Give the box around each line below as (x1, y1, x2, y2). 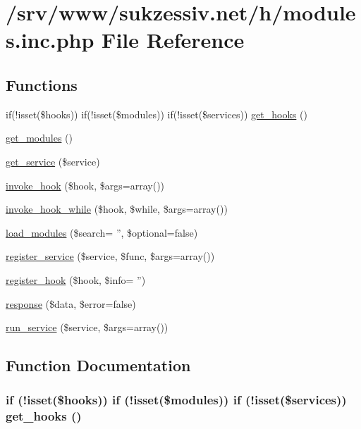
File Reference (102, 25, 245, 54)
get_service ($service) (6, 154, 100, 168)
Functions (6, 73, 78, 95)
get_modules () (6, 130, 73, 145)
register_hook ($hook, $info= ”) (6, 272, 146, 287)
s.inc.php (6, 25, 94, 54)
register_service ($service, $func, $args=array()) (6, 249, 215, 263)
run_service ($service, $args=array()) (6, 320, 169, 335)
